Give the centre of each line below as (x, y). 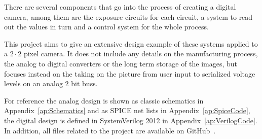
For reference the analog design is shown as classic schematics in (104, 100)
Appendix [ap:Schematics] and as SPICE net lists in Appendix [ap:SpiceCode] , (127, 110)
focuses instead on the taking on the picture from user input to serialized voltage (130, 73)
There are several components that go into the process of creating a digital (120, 7)
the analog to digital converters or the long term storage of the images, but (121, 63)
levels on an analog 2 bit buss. (51, 83)
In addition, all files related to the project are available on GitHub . (110, 130)
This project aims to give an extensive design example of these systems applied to (131, 43)
